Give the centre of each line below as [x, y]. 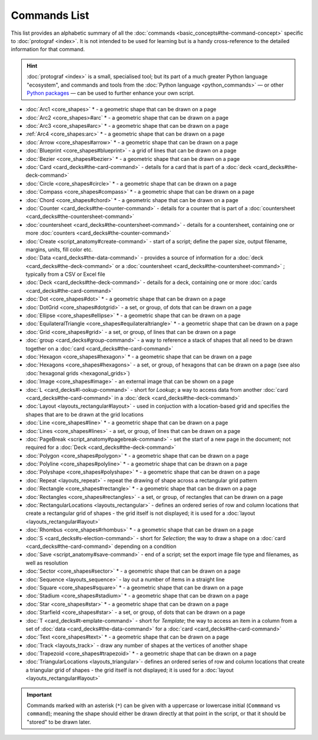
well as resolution [47, 563]
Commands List [50, 15]
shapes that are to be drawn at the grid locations [85, 414]
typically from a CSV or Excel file [65, 275]
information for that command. [48, 49]
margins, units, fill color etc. [59, 249]
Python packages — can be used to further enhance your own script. [111, 93]
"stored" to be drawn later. [59, 722]
